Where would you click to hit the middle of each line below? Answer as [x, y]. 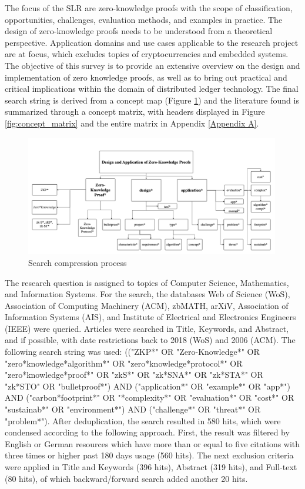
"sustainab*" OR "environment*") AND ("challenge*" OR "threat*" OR [133, 409]
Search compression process [78, 262]
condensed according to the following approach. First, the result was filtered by [147, 432]
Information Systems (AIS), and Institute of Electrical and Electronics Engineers [150, 317]
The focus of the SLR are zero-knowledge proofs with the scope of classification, [149, 8]
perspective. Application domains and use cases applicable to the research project [152, 42]
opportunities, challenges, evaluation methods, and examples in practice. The [144, 19]
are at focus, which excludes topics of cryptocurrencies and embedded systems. [147, 54]
